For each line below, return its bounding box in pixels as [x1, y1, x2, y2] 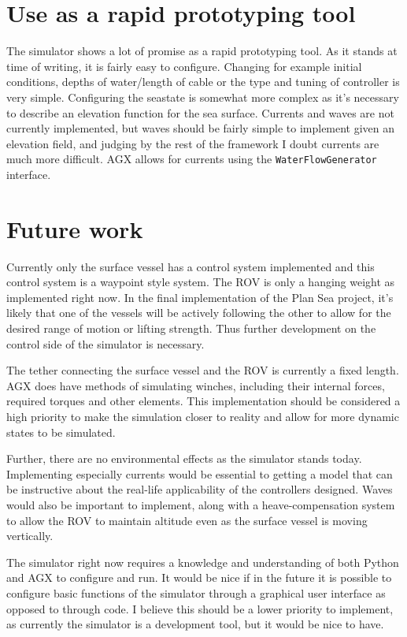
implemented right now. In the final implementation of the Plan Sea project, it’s [6, 289, 394, 305]
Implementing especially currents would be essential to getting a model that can [6, 465, 393, 482]
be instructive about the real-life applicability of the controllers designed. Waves [6, 481, 393, 497]
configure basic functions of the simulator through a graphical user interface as [6, 584, 386, 601]
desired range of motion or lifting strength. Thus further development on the [6, 320, 376, 337]
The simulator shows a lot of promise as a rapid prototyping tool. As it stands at [6, 43, 398, 59]
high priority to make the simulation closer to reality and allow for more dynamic [6, 408, 399, 424]
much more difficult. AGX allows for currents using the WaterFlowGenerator [6, 151, 377, 167]
